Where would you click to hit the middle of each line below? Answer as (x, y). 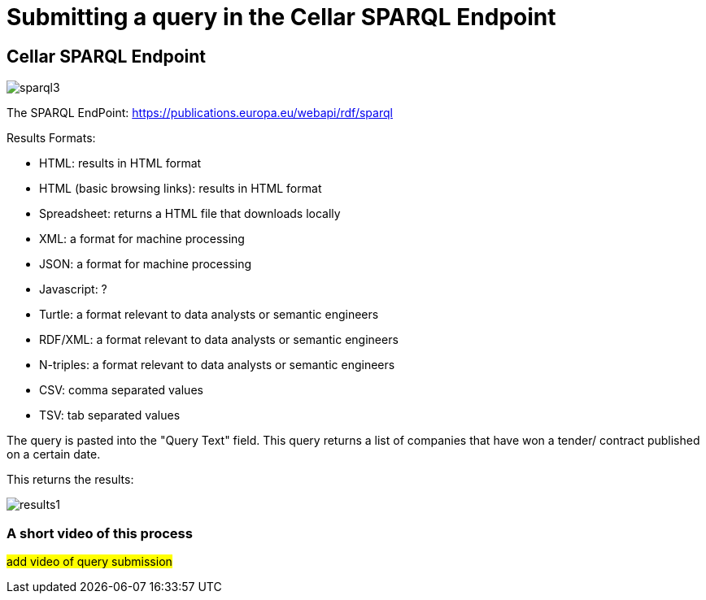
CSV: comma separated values (121, 390)
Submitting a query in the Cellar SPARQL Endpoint (281, 17)
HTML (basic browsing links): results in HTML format (181, 189)
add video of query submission (89, 561)
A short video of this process (100, 533)
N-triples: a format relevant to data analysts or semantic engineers (217, 365)
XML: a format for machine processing (142, 239)
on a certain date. (54, 454)
